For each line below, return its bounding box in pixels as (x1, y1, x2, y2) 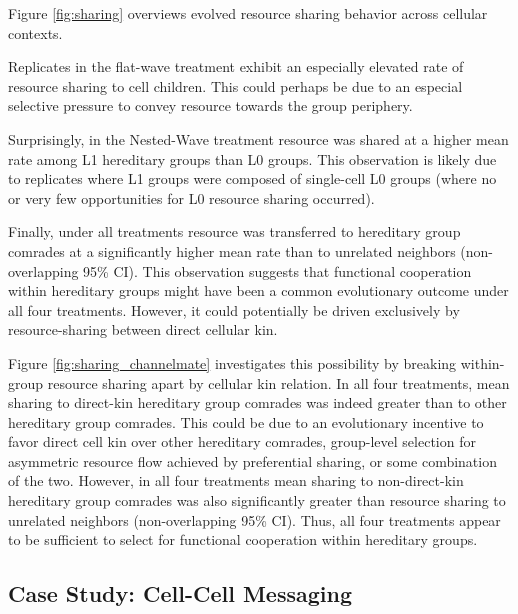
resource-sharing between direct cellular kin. (8, 319, 278, 340)
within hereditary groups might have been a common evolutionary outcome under (8, 280, 509, 301)
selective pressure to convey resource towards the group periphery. (8, 95, 413, 116)
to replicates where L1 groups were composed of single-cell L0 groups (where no (8, 168, 497, 189)
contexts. (8, 22, 63, 43)
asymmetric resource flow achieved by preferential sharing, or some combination (8, 450, 497, 471)
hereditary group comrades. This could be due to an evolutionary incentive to (8, 411, 484, 432)
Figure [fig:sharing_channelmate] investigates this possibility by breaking (8, 352, 457, 373)
